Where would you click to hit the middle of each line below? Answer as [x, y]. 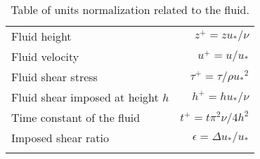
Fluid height [41, 36]
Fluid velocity [45, 56]
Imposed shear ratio [60, 138]
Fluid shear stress [54, 77]
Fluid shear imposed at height [85, 97]
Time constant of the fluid [76, 117]
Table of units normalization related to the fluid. [130, 9]
